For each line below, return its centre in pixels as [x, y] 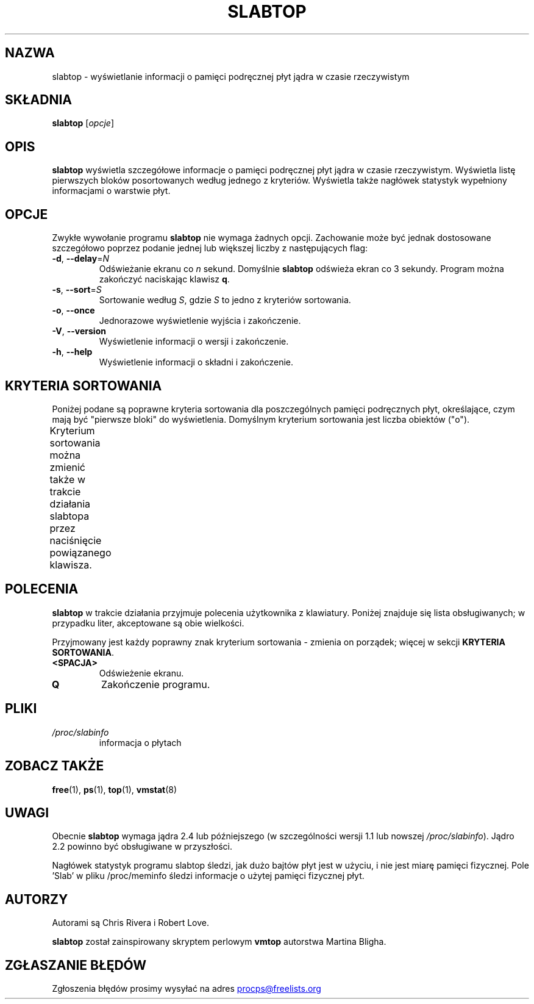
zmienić [67, 467]
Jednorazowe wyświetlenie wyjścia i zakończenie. [200, 321]
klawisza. [71, 565]
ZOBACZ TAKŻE [55, 766]
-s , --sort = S [77, 290]
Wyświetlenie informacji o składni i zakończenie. [196, 362]
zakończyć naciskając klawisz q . [164, 279]
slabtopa [69, 516]
